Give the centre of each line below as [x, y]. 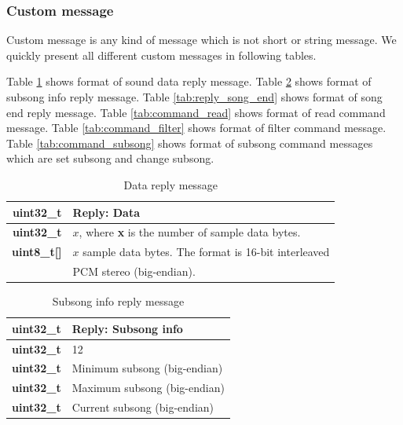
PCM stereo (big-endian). [134, 271]
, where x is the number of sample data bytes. [190, 232]
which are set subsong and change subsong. [110, 158]
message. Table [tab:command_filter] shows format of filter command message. [196, 128]
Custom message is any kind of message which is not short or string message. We [201, 40]
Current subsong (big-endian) [143, 407]
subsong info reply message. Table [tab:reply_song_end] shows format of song [194, 97]
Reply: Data [106, 212]
